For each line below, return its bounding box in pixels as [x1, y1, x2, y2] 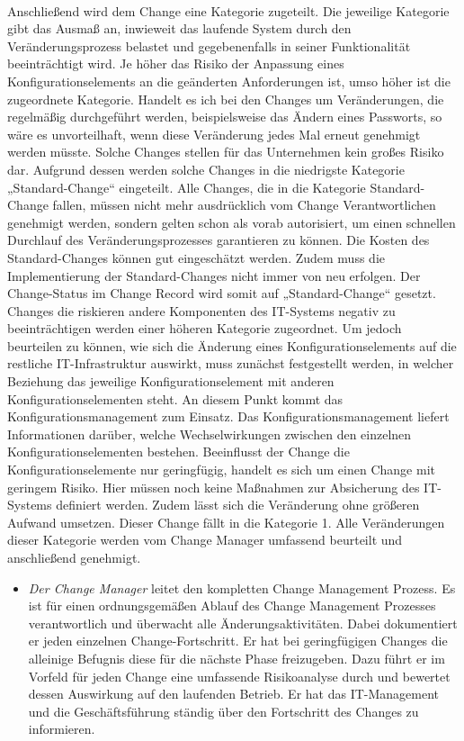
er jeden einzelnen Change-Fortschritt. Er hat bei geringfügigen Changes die [28, 631, 448, 650]
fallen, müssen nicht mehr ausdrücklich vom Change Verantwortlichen [52, 195, 436, 214]
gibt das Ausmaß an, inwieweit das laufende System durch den [7, 19, 352, 38]
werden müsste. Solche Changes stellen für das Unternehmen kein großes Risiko [7, 142, 444, 161]
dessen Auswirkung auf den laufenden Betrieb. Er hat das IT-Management [28, 684, 440, 703]
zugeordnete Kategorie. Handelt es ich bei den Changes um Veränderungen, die [7, 89, 444, 108]
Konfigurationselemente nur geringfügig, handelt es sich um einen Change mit [7, 460, 435, 479]
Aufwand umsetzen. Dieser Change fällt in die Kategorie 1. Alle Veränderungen [7, 512, 445, 531]
